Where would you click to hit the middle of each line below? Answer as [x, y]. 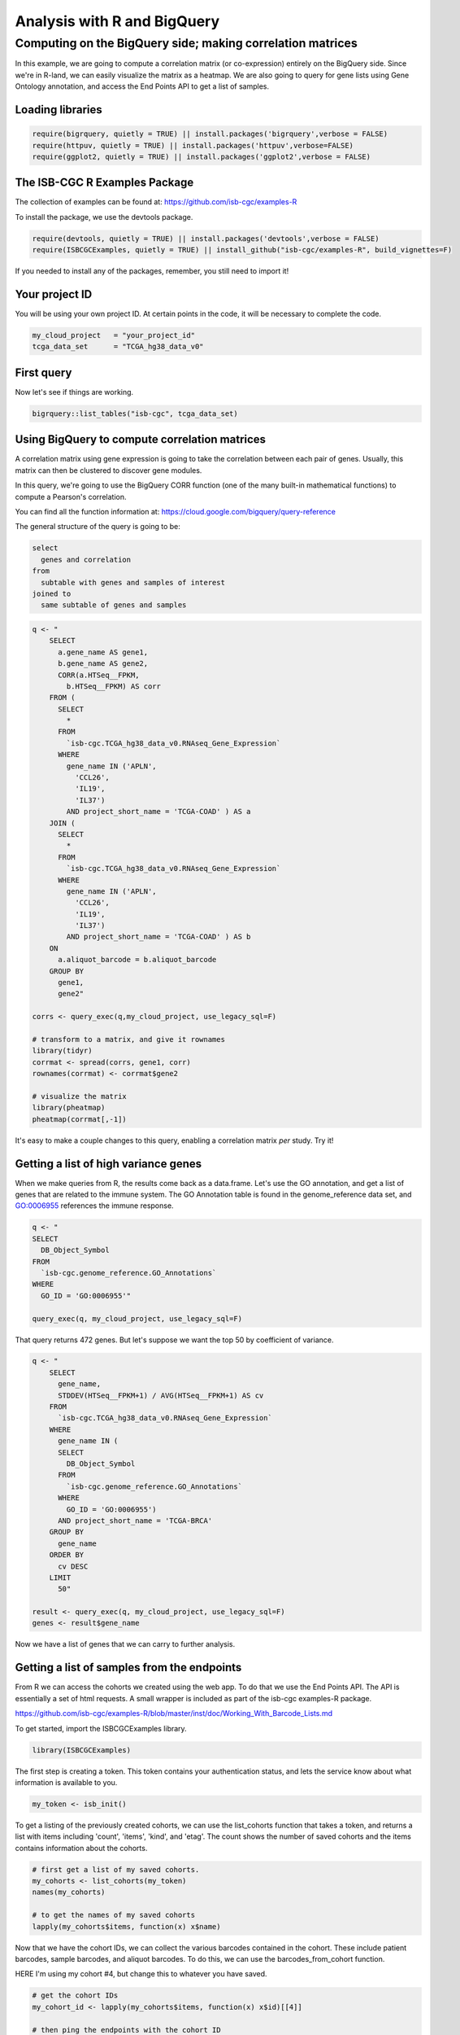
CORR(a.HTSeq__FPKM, [99, 675]
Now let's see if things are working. [74, 392]
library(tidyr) [62, 1051]
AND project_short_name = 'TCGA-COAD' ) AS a [158, 812]
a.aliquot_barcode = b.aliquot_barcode [137, 960]
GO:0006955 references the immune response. [94, 1206]
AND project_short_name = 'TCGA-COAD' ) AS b [158, 937]
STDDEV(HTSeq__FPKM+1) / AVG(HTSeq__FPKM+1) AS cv [161, 1395]
